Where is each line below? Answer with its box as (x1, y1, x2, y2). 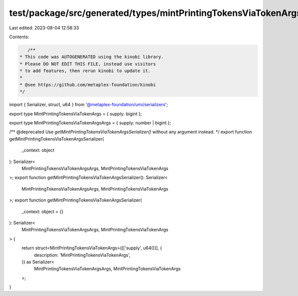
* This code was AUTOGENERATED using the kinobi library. (19, 54, 164, 60)
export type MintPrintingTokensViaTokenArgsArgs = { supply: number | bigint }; (9, 120, 171, 126)
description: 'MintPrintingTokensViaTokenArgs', (34, 252, 131, 258)
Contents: (9, 34, 29, 40)
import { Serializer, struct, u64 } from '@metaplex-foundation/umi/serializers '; (9, 102, 168, 108)
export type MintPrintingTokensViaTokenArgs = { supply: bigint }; (9, 111, 142, 117)
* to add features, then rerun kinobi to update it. (19, 68, 151, 74)
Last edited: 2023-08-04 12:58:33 (9, 25, 79, 31)
